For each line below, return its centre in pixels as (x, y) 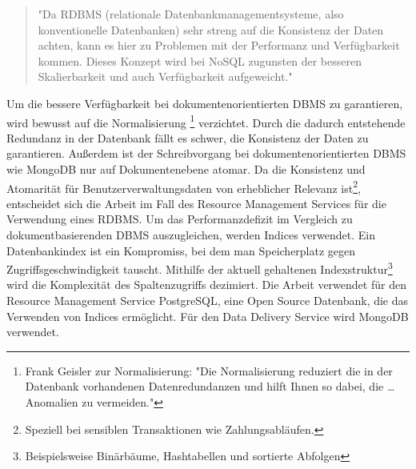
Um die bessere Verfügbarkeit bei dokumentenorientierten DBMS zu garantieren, (205, 103)
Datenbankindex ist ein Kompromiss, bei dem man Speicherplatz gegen (181, 250)
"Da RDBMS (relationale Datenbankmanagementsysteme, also (191, 14)
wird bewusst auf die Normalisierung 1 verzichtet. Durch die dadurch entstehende (206, 121)
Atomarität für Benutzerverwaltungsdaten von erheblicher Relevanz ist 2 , (184, 186)
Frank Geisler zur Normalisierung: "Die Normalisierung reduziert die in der (209, 370)
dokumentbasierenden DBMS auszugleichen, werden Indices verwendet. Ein (191, 235)
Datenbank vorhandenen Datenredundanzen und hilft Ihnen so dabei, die (204, 386)
